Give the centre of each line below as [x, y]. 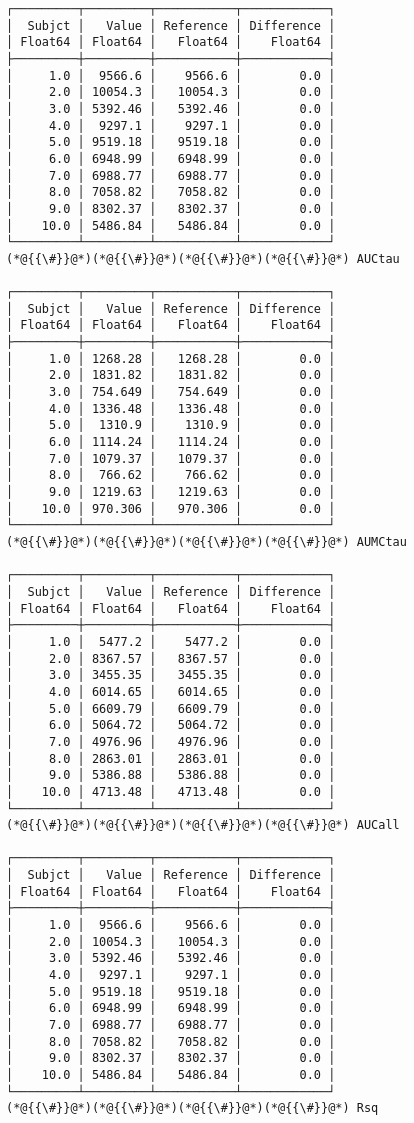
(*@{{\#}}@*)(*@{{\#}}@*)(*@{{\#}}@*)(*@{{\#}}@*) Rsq [192, 1108]
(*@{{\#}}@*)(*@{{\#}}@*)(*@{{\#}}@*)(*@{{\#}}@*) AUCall [203, 825]
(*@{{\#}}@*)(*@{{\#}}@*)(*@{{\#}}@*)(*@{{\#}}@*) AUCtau [203, 258]
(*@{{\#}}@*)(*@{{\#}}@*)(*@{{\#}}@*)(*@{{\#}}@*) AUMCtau [206, 542]
